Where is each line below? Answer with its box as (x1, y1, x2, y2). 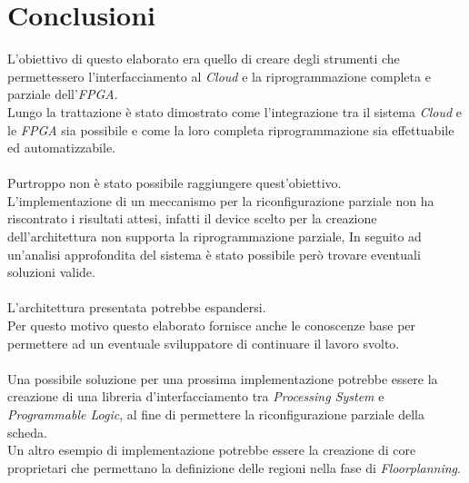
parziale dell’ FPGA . (7, 84, 118, 103)
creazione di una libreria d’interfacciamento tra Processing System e (7, 387, 384, 406)
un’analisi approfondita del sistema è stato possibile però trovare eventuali (7, 244, 421, 263)
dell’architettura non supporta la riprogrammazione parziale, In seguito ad (7, 227, 422, 246)
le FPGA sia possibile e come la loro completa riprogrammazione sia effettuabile (7, 120, 454, 139)
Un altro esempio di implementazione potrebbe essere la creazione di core (7, 440, 416, 459)
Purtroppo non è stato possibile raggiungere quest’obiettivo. (7, 173, 342, 192)
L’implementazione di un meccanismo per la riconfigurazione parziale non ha (7, 191, 434, 210)
